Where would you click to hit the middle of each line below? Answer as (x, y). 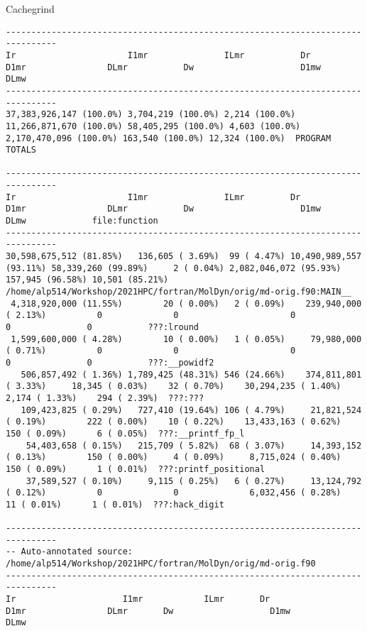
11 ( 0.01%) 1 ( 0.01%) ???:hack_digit (115, 504)
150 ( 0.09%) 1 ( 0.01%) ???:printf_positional (136, 469)
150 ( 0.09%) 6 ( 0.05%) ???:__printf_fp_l (125, 433)
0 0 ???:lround (103, 327)
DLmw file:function (82, 221)
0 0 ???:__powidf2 (110, 362)
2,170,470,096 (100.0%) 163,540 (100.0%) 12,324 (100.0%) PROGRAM (169, 138)
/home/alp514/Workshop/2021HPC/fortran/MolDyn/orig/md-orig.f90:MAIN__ (179, 292)
